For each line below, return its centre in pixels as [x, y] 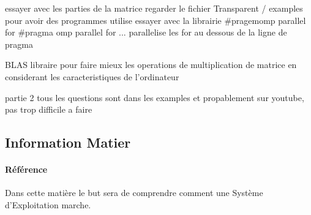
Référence [26, 169]
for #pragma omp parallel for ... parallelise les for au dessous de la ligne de [146, 32]
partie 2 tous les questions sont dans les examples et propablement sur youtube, [155, 97]
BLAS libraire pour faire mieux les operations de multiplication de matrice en [151, 65]
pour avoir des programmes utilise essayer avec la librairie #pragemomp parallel [155, 20]
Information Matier [68, 142]
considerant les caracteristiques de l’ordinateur [92, 76]
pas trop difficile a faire [49, 109]
